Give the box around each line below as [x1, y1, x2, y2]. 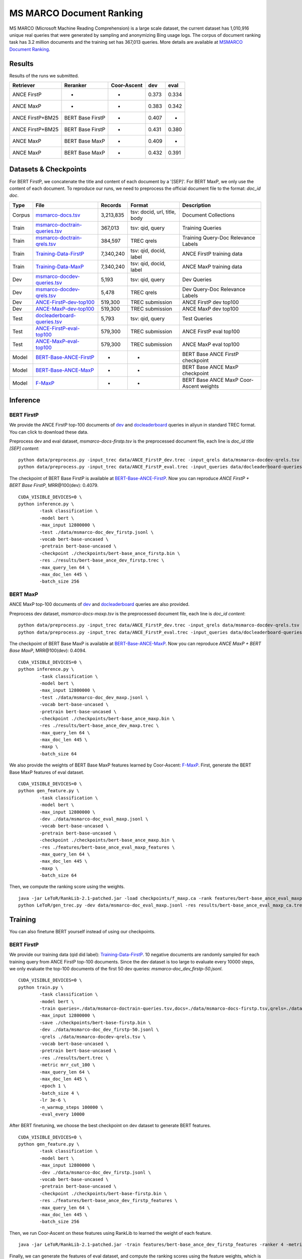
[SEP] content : [9, 445, 40, 451]
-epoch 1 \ [39, 1083, 66, 1089]
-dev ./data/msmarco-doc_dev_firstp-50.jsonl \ [39, 1027, 159, 1032]
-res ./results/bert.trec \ [39, 1055, 109, 1061]
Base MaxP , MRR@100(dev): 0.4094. [9, 648, 87, 654]
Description [182, 201, 211, 208]
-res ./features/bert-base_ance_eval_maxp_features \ [39, 844, 175, 850]
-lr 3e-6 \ [39, 1097, 66, 1103]
